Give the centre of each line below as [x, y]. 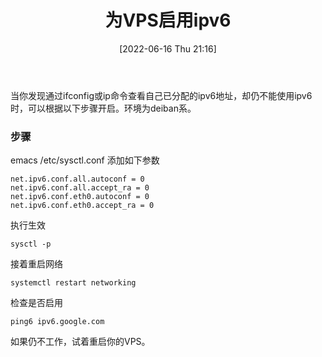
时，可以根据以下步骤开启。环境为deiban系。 [103, 108]
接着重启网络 [36, 264]
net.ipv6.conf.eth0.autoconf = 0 [80, 197]
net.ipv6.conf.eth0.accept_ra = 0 [82, 206]
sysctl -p [31, 244]
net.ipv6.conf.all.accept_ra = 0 [80, 188]
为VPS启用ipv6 [168, 20]
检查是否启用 [36, 303]
